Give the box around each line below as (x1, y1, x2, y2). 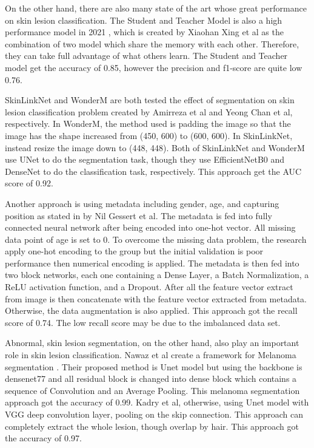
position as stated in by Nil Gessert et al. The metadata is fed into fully (5, 209, 272, 222)
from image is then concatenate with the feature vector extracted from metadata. (5, 292, 307, 305)
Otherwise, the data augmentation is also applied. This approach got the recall (5, 304, 298, 317)
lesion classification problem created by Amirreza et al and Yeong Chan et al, (5, 105, 293, 118)
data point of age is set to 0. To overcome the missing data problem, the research (5, 232, 307, 245)
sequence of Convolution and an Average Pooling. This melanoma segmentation (5, 384, 300, 396)
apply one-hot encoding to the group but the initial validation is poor (5, 245, 264, 257)
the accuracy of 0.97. (5, 432, 82, 444)
